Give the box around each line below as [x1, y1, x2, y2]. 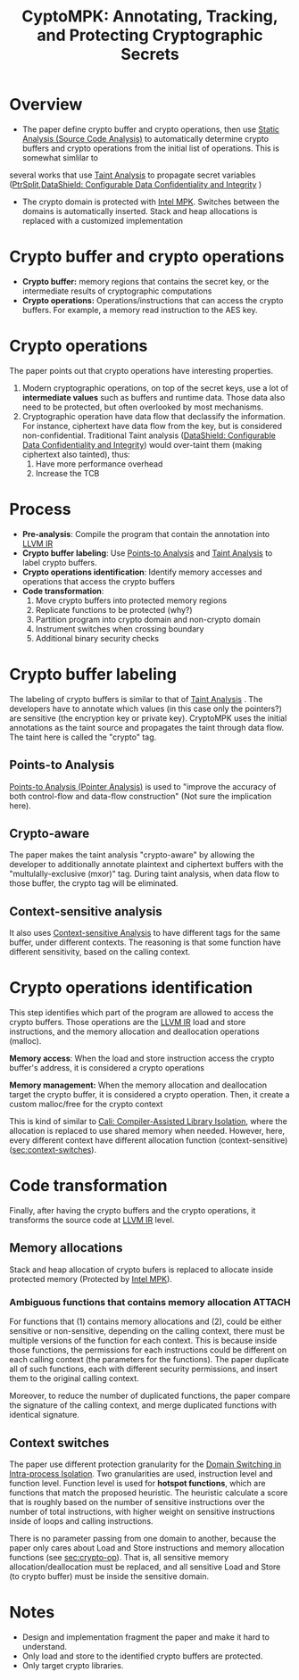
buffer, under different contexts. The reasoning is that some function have [9, 937, 281, 948]
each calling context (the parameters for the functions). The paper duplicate [9, 1354, 290, 1365]
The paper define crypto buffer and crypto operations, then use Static [21, 123, 279, 135]
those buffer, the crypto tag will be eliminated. [9, 878, 179, 889]
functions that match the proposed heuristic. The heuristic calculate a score [9, 1487, 288, 1498]
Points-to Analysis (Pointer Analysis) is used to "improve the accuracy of [9, 781, 277, 791]
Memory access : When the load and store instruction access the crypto [9, 1053, 275, 1063]
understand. [21, 1641, 68, 1651]
